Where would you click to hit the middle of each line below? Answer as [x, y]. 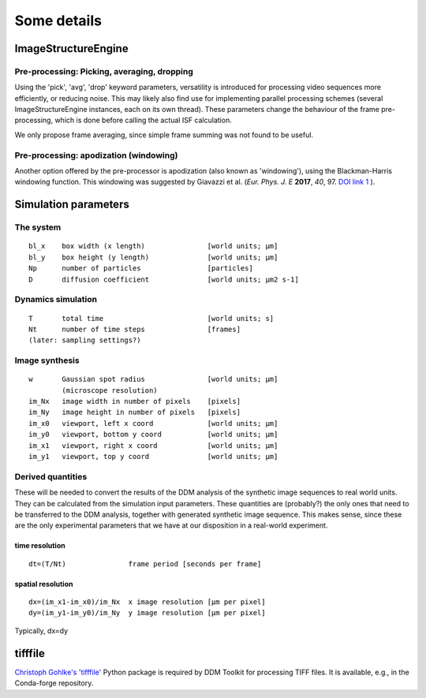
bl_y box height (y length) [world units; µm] [153, 257]
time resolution [40, 546]
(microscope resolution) [110, 390]
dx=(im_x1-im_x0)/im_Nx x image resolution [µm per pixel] [147, 602]
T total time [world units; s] [151, 318]
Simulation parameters [72, 205]
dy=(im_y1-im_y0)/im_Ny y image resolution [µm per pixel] [147, 613]
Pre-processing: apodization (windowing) [96, 155]
